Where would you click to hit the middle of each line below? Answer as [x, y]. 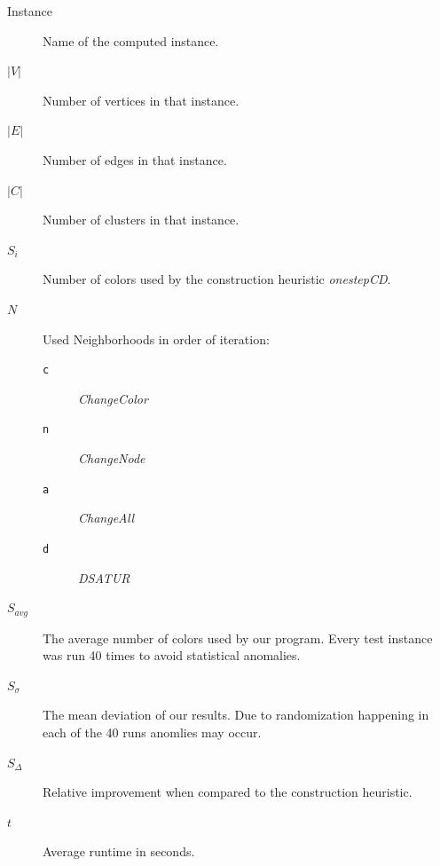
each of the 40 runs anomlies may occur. [152, 732]
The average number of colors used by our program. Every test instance [238, 638]
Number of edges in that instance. [135, 159]
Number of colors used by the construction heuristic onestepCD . [217, 279]
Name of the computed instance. [131, 40]
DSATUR [104, 577]
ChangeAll [106, 518]
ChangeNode [112, 458]
